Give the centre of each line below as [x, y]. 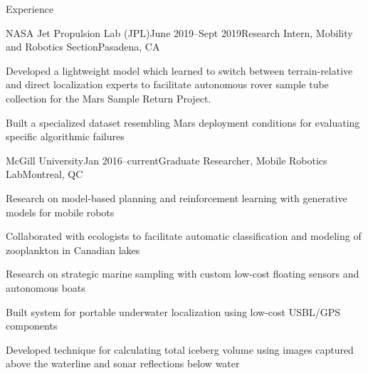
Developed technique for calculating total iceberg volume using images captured [180, 349]
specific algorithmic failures [65, 136]
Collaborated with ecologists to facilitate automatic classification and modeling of [184, 236]
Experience [30, 9]
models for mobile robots [60, 212]
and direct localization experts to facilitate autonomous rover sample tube [167, 84]
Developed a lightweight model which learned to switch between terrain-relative [179, 70]
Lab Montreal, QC [44, 174]
